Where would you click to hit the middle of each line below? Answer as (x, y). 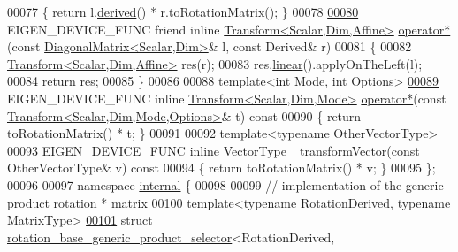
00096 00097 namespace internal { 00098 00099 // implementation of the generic (225, 184)
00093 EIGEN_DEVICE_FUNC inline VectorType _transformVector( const (214, 150)
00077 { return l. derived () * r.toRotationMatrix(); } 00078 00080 (183, 11)
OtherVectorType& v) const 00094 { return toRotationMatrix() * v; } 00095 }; (221, 168)
